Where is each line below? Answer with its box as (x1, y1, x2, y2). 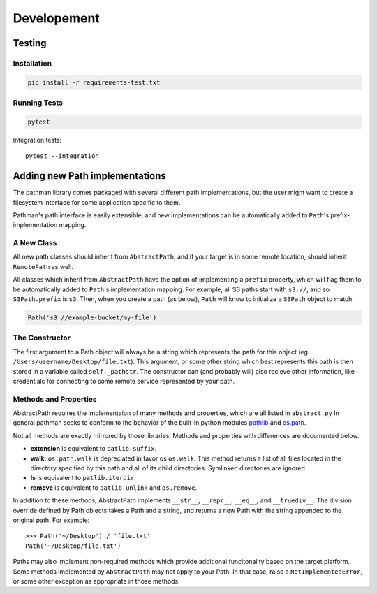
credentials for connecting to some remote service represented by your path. (13, 377, 235, 385)
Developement (13, 10, 101, 26)
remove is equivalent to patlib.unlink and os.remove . (30, 483, 198, 492)
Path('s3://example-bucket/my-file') (27, 314, 157, 321)
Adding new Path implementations (13, 170, 167, 182)
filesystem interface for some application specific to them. (13, 198, 181, 206)
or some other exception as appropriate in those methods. (13, 577, 181, 585)
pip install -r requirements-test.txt (27, 78, 161, 87)
